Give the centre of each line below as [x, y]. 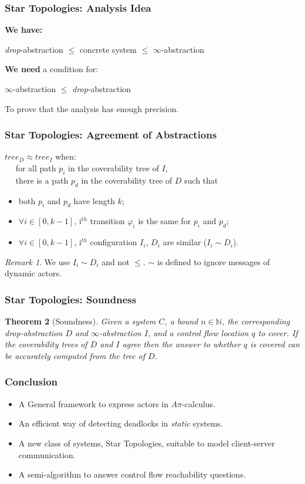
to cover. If [278, 332]
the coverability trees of [46, 344]
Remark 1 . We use [38, 261]
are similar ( [185, 242]
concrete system [108, 49]
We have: [24, 30]
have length [94, 200]
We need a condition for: [52, 69]
